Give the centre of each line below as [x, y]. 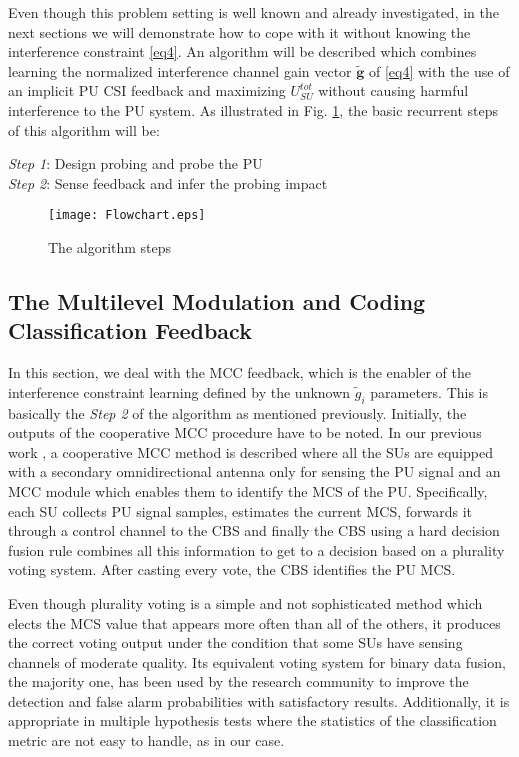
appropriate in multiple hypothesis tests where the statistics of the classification [252, 720]
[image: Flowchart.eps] [127, 215]
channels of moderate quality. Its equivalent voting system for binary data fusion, [257, 661]
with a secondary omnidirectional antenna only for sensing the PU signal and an [254, 471]
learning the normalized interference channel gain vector [180, 70]
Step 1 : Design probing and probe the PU [135, 163]
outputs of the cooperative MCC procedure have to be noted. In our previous [245, 432]
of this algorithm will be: [84, 129]
